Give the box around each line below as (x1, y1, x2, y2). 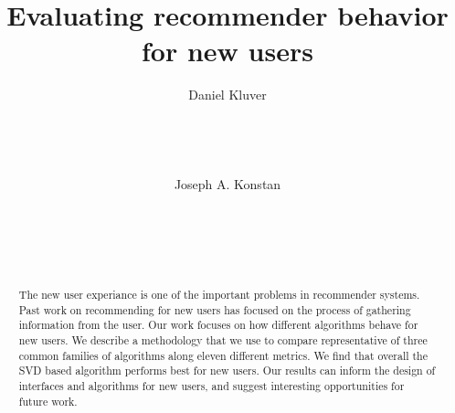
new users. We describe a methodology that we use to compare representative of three (18, 333, 428, 348)
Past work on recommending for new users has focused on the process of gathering (18, 302, 411, 317)
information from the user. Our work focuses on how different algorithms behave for (18, 317, 418, 333)
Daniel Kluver (188, 85, 267, 104)
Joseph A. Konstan (174, 175, 281, 194)
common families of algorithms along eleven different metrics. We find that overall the (18, 347, 428, 363)
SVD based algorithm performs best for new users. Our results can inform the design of (18, 363, 436, 378)
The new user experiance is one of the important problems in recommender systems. (18, 287, 420, 302)
